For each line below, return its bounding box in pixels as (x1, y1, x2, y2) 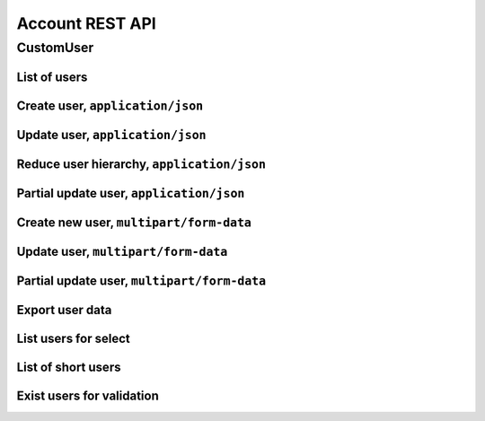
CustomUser (16, 39, 94, 56)
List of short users (16, 359, 121, 374)
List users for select (16, 330, 130, 346)
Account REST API (16, 13, 156, 33)
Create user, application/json (16, 98, 204, 113)
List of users (16, 69, 88, 84)
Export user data (16, 302, 112, 318)
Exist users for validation (16, 388, 159, 403)
